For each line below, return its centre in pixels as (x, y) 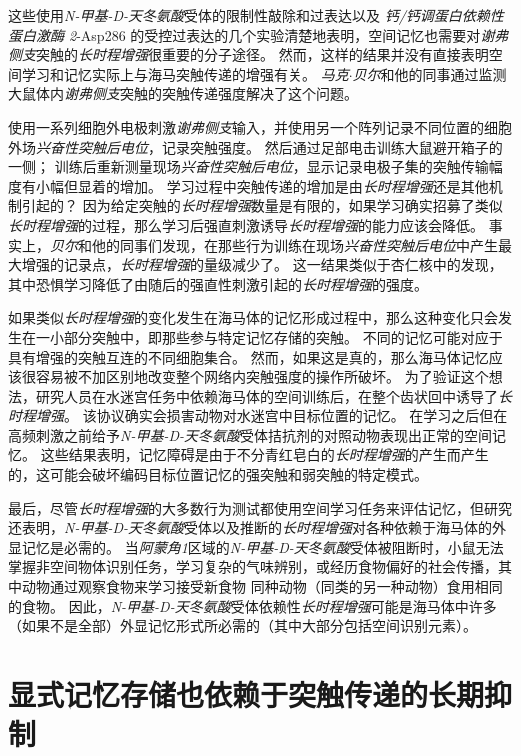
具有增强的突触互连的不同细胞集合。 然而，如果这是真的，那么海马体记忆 (248, 356)
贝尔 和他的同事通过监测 (429, 73)
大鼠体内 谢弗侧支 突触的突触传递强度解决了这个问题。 (183, 93)
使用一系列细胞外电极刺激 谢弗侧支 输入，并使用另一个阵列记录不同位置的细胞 (260, 126)
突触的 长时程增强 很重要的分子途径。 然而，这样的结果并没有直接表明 (262, 54)
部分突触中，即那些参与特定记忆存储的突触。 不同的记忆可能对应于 (283, 336)
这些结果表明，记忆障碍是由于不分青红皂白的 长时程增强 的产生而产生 (264, 454)
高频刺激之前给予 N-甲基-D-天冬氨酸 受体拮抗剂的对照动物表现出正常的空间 (250, 434)
